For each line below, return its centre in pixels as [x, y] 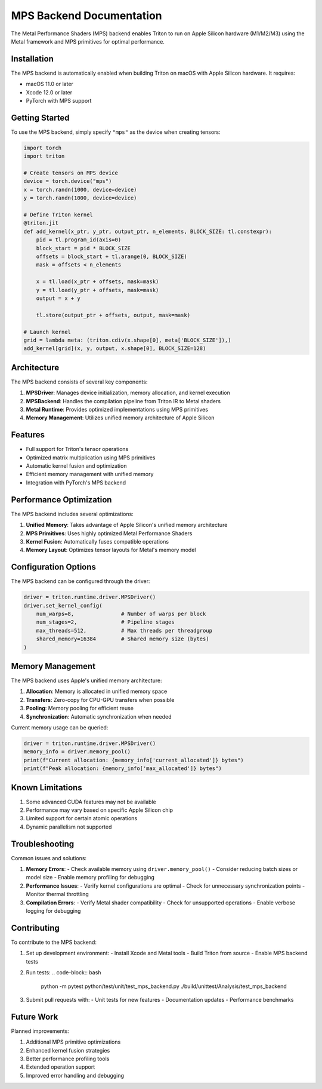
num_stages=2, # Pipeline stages [106, 622]
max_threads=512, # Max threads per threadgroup [124, 631]
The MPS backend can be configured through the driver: [80, 581]
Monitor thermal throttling [57, 894]
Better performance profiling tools [68, 1059]
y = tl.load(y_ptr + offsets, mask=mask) [97, 290]
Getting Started [40, 117]
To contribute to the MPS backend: [54, 942]
